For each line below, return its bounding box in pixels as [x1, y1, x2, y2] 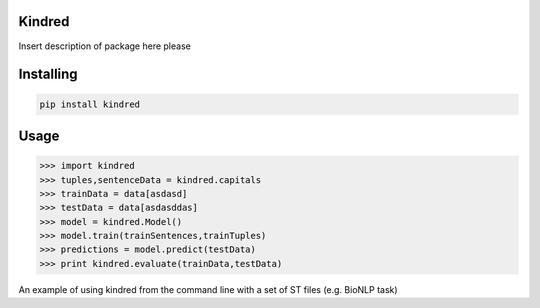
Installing [18, 66, 79, 83]
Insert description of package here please [18, 40, 192, 52]
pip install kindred [39, 98, 140, 110]
